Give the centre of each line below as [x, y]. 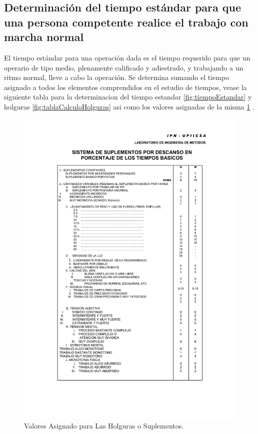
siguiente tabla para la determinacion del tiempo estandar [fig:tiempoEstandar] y [128, 97]
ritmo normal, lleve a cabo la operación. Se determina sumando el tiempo [117, 77]
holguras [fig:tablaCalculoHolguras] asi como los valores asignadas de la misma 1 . [129, 106]
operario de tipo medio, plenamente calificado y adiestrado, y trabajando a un [124, 67]
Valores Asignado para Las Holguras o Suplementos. [104, 426]
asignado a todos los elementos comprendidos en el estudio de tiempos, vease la [125, 87]
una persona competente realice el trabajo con [126, 22]
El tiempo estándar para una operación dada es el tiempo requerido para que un [127, 57]
